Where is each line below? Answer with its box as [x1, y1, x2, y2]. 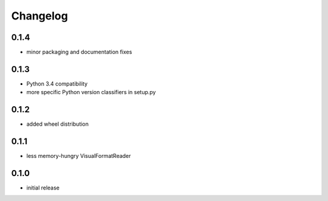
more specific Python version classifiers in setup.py [26, 89, 156, 96]
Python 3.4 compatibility [26, 80, 88, 87]
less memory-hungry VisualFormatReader [26, 152, 131, 160]
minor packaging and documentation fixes [26, 49, 132, 56]
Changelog [11, 9, 68, 22]
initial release [26, 184, 60, 191]
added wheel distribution [26, 120, 89, 128]
